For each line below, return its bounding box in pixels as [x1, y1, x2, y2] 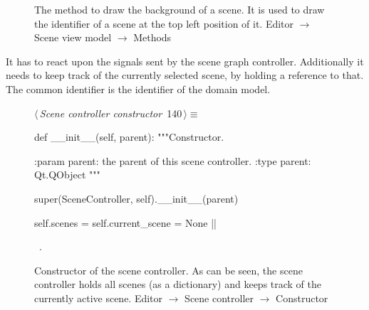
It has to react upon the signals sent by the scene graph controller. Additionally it [6, 53, 364, 68]
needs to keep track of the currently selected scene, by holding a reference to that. [6, 68, 364, 82]
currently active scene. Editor [34, 290, 163, 305]
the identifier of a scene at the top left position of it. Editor [34, 16, 294, 31]
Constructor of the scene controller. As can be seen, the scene [34, 262, 303, 277]
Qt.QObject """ [34, 167, 100, 182]
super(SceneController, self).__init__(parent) [34, 191, 239, 205]
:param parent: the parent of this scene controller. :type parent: [34, 153, 311, 168]
